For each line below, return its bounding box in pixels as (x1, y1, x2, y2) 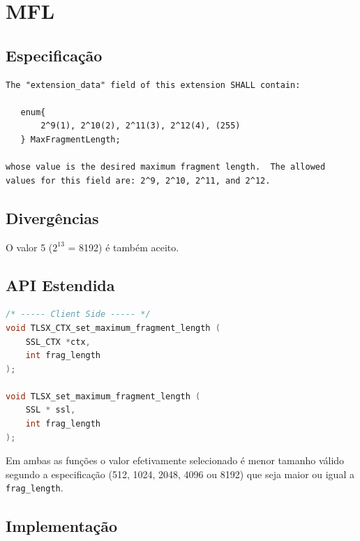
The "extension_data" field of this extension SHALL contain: (6, 80, 301, 90)
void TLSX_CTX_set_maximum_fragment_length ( (6, 323, 220, 333)
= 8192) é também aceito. (68, 239, 179, 254)
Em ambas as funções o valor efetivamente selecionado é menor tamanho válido (6, 453, 345, 468)
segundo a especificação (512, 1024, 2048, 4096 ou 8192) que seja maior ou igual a (6, 466, 354, 481)
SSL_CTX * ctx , (25, 336, 91, 347)
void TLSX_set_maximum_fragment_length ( (6, 391, 201, 401)
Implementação (6, 514, 118, 536)
